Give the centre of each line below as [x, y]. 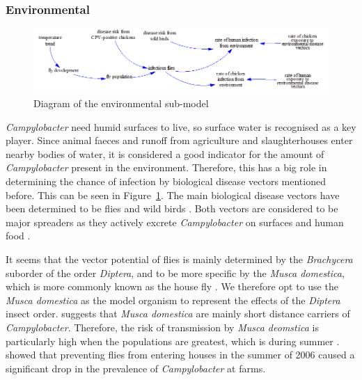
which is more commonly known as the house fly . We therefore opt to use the [172, 286]
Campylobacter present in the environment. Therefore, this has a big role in [166, 167]
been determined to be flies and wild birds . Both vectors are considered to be [172, 208]
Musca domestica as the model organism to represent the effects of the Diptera [173, 300]
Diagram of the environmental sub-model [121, 103]
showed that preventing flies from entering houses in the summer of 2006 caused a [180, 355]
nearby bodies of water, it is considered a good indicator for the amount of [165, 153]
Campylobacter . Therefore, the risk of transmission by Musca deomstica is [162, 327]
